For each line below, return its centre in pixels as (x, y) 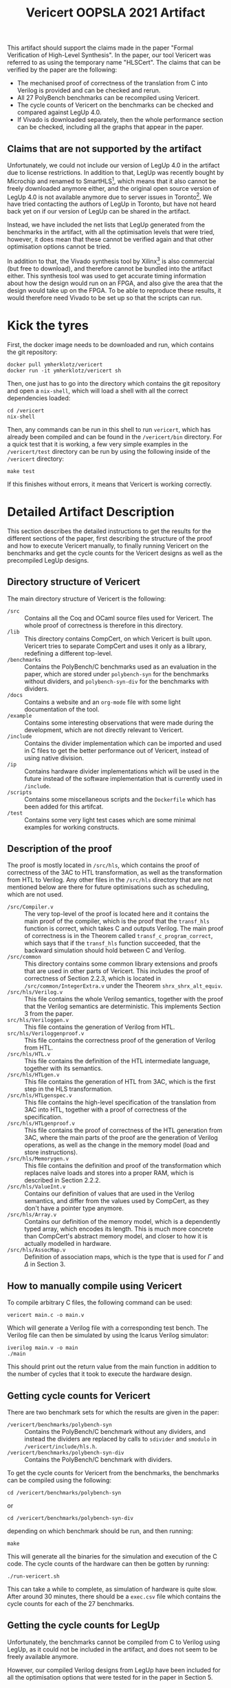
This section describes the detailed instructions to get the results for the (109, 531)
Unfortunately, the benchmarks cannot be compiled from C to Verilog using (114, 1642)
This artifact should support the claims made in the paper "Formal (100, 48)
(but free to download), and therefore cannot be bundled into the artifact (110, 268)
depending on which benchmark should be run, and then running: (100, 1531)
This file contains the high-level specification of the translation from (120, 1103)
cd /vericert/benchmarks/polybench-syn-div (70, 1519)
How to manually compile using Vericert (95, 1286)
